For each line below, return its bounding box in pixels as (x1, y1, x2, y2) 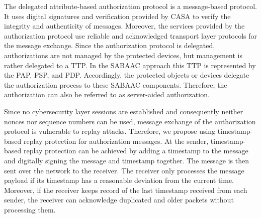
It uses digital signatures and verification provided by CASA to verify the (4, 11, 231, 21)
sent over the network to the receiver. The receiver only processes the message (4, 165, 244, 175)
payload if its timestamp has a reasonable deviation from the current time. (4, 175, 234, 185)
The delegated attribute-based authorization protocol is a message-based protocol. (4, 1, 257, 11)
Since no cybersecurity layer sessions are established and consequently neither (4, 106, 243, 116)
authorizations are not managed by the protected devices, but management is (4, 50, 242, 60)
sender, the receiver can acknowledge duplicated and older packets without (4, 194, 234, 205)
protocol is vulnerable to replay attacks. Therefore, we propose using (4, 126, 216, 136)
